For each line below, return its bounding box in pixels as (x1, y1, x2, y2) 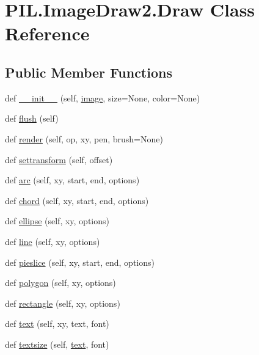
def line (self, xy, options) (5, 235, 100, 247)
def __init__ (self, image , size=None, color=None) (5, 91, 200, 104)
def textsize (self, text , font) (5, 337, 109, 350)
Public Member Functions (5, 62, 172, 81)
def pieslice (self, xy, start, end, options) (5, 255, 155, 268)
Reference (5, 21, 90, 46)
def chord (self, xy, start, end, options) (5, 194, 149, 207)
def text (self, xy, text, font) (5, 317, 109, 330)
